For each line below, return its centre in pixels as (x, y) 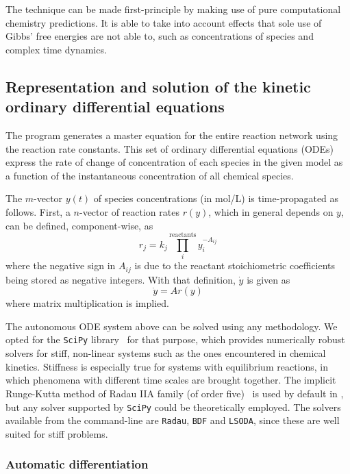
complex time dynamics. (56, 49)
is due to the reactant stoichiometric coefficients (235, 265)
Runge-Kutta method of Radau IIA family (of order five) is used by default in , (175, 393)
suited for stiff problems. (57, 433)
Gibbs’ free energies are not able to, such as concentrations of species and (160, 36)
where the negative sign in (61, 265)
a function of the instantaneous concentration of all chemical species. (150, 175)
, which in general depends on (271, 211)
